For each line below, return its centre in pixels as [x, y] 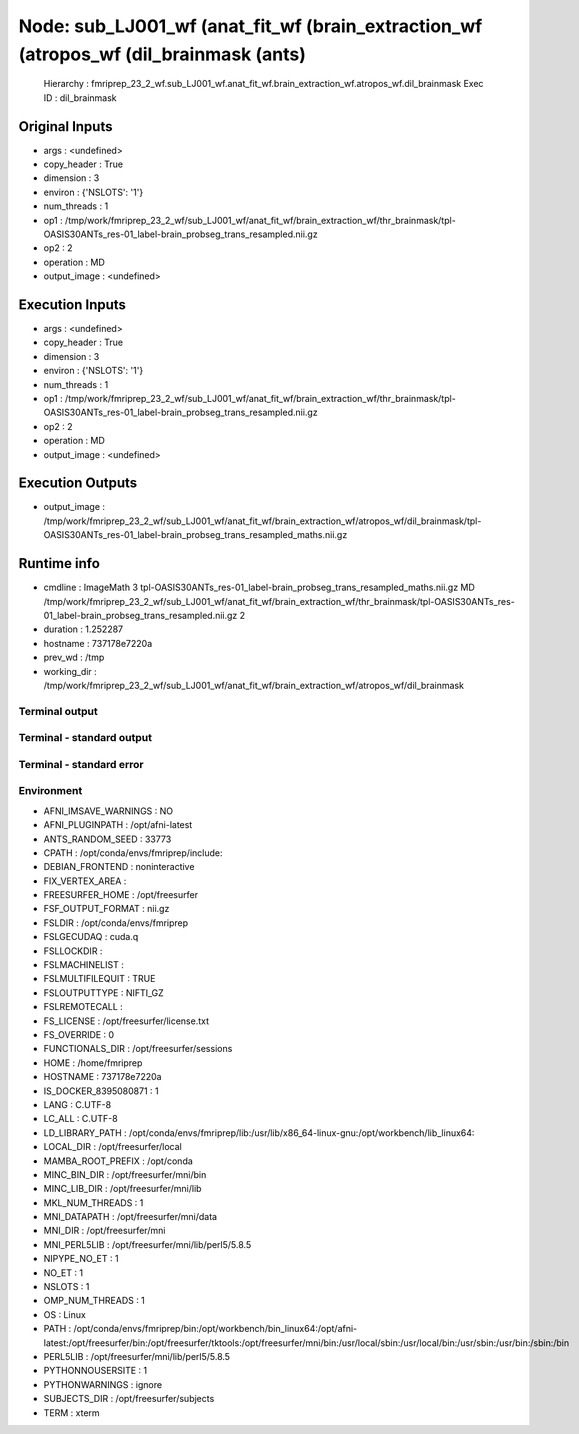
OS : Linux [65, 1314]
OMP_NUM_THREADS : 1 [94, 1301]
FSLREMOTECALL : [83, 1007]
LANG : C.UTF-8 [77, 1104]
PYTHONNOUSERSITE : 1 [95, 1371]
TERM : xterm [71, 1412]
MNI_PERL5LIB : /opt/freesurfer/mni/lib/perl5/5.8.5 [147, 1244]
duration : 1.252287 [83, 629]
